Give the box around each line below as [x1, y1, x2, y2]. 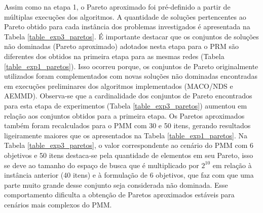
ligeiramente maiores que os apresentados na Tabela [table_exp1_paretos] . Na [4, 130, 248, 140]
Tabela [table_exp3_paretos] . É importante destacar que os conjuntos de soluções [4, 31, 259, 41]
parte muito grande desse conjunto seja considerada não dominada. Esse [4, 179, 228, 190]
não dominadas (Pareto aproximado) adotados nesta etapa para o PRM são [4, 41, 239, 51]
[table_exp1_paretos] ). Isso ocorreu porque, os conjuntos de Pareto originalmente [4, 61, 258, 71]
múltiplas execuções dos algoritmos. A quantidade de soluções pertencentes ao [4, 11, 246, 22]
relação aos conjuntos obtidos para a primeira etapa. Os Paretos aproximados [4, 110, 245, 121]
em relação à [212, 159, 252, 170]
